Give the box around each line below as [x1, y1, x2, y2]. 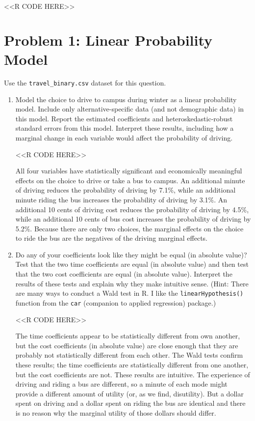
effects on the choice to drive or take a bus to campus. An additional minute [15, 175, 245, 185]
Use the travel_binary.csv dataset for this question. [4, 77, 166, 87]
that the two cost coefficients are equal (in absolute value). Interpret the [15, 269, 232, 279]
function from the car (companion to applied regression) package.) [15, 297, 216, 308]
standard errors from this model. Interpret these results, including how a [15, 123, 234, 133]
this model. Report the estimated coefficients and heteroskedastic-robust [15, 113, 233, 123]
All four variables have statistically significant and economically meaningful [15, 166, 242, 176]
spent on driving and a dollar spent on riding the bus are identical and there [15, 398, 246, 408]
